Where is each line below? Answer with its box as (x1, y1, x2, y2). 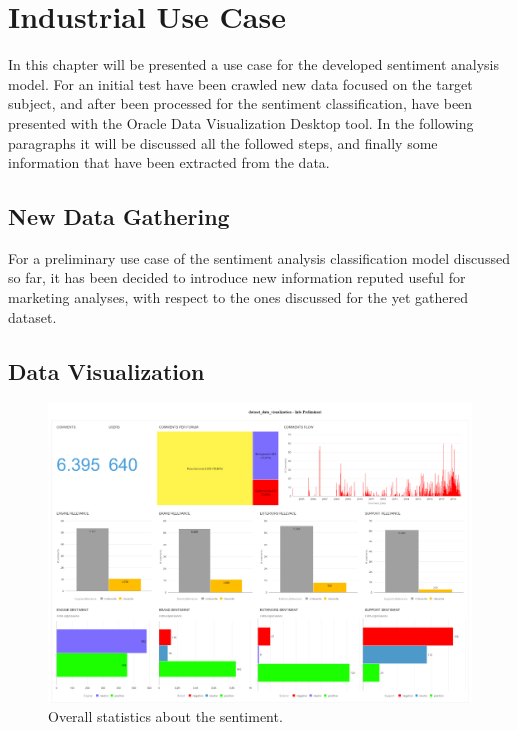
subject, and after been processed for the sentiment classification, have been (8, 93, 473, 114)
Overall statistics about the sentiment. (48, 706, 283, 727)
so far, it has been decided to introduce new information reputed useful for (8, 267, 466, 288)
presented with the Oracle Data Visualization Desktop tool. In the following (8, 112, 474, 133)
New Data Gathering (8, 201, 230, 232)
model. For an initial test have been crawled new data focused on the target (8, 73, 473, 94)
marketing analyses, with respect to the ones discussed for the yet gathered (8, 287, 468, 308)
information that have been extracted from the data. (8, 152, 330, 173)
